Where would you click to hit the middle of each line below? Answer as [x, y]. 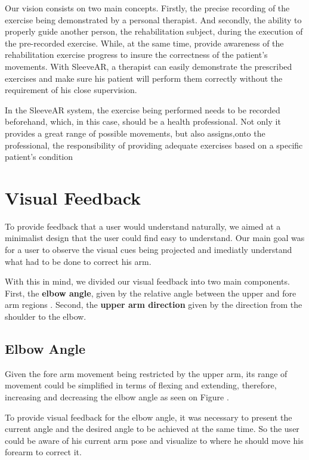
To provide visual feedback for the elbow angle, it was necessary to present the [149, 417]
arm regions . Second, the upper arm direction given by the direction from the [154, 305]
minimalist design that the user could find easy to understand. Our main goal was [155, 238]
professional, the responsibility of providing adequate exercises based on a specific [154, 145]
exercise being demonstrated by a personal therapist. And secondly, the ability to [153, 19]
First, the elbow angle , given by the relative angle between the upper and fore [151, 293]
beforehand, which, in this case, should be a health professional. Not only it [143, 121]
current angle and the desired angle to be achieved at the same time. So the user [152, 429]
